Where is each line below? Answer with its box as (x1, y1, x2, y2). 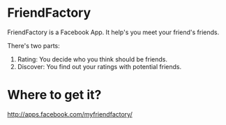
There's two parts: (7, 41, 61, 50)
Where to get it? (7, 87, 102, 103)
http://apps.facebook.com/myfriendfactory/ (7, 110, 133, 118)
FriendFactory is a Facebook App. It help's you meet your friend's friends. (7, 28, 220, 36)
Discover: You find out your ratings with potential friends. (17, 62, 182, 71)
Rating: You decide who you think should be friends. (17, 54, 167, 64)
